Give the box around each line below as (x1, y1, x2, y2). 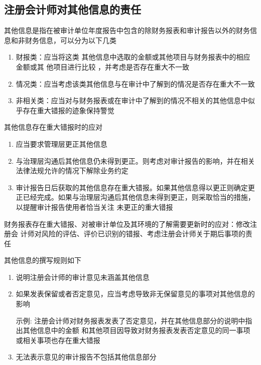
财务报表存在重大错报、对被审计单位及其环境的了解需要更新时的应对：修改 (4, 218, 250, 229)
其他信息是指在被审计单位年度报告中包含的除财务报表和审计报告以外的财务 (4, 25, 250, 36)
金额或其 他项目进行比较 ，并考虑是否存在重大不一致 (16, 61, 190, 72)
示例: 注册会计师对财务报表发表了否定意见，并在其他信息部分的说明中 (16, 315, 245, 325)
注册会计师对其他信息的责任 (4, 2, 141, 17)
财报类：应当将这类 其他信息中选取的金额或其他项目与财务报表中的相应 (16, 52, 250, 62)
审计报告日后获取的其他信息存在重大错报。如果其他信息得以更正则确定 (16, 182, 248, 192)
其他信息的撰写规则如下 (4, 255, 81, 265)
